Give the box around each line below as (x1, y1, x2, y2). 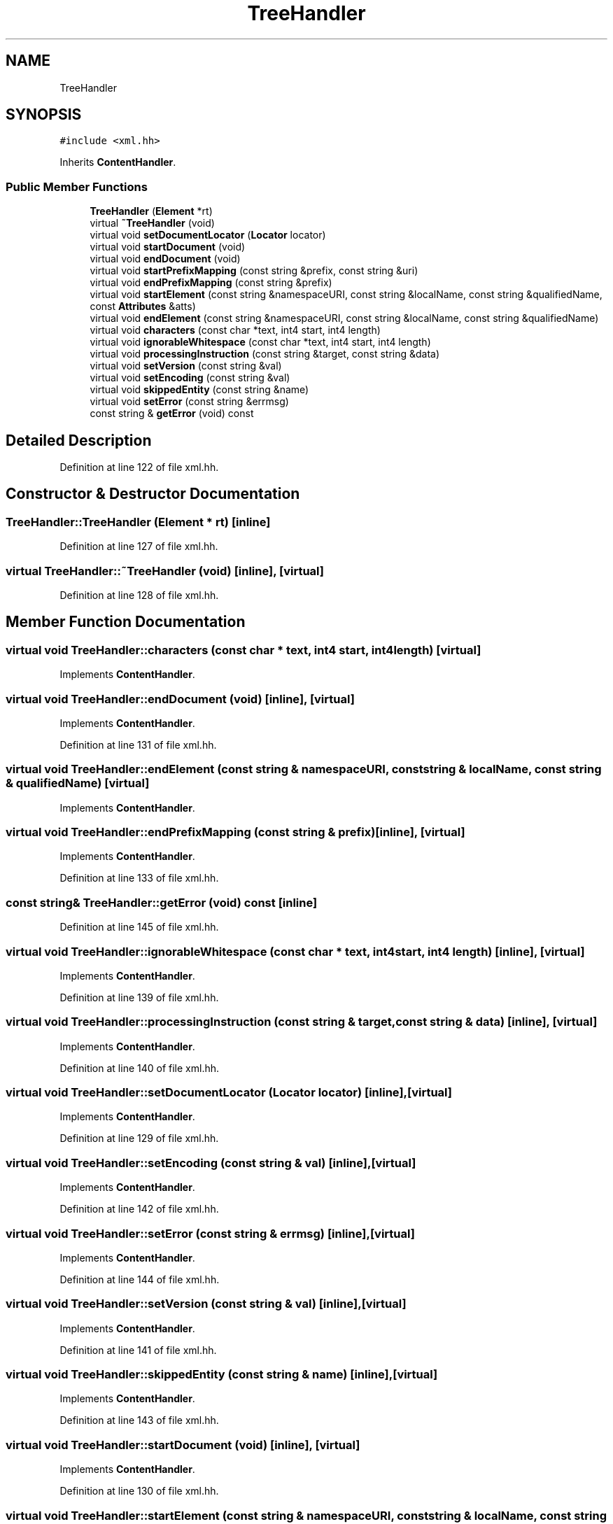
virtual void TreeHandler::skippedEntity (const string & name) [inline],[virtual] (6, 1367, 438, 1382)
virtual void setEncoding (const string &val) (90, 372, 290, 384)
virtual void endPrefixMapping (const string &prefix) (90, 276, 332, 289)
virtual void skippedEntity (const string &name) (90, 383, 309, 396)
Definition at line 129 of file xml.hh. (59, 1132, 219, 1145)
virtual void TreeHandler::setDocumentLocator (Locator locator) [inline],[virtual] (6, 1085, 452, 1100)
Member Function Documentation (6, 613, 246, 631)
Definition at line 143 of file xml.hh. (59, 1414, 219, 1427)
